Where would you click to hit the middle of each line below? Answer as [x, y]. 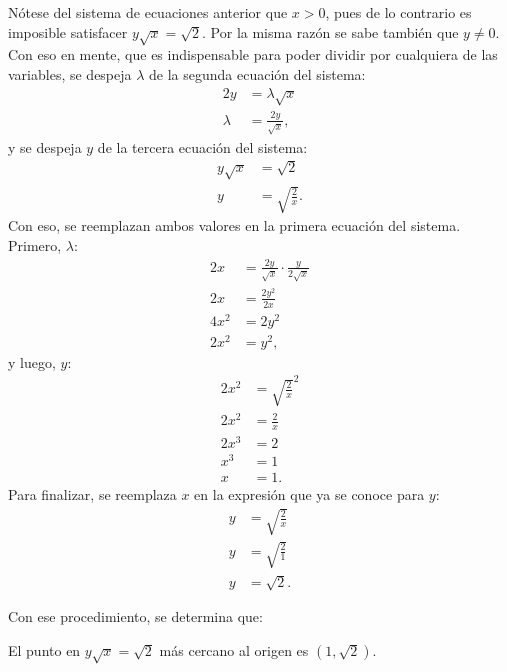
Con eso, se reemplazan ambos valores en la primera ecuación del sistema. [234, 225]
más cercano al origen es [234, 650]
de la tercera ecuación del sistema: [202, 146]
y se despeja [45, 146]
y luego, [32, 361]
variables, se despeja [70, 73]
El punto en [44, 650]
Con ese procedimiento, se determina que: [135, 616]
